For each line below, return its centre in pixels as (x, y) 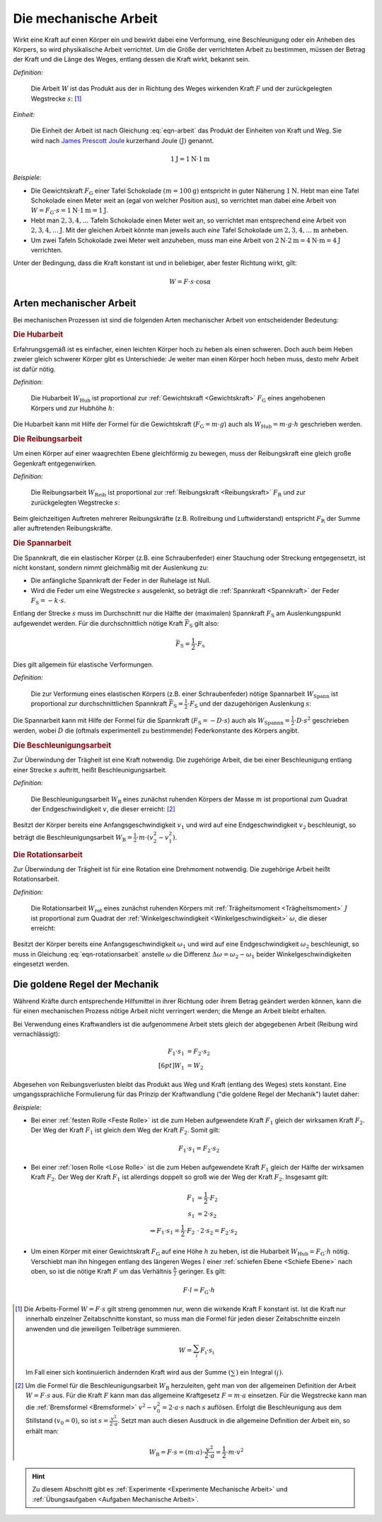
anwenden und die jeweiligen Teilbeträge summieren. (104, 1329)
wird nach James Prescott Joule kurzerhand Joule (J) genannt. (122, 140)
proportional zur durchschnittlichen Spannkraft (99, 704)
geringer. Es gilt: (202, 1271)
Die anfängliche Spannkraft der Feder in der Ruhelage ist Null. (121, 580)
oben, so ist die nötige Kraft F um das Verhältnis (102, 1271)
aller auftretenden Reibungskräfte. (63, 529)
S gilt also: (204, 624)
